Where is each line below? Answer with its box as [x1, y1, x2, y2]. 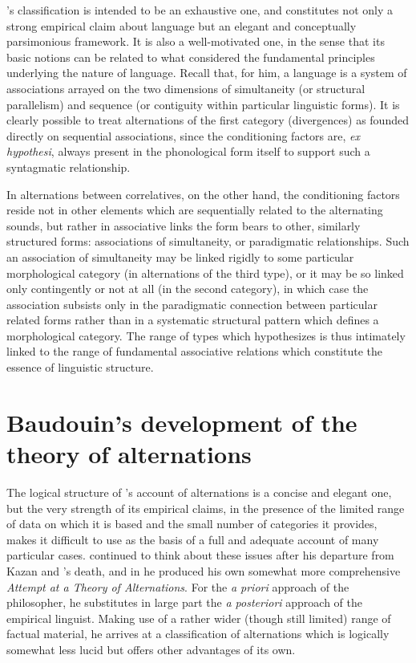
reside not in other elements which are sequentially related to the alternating [6, 201, 383, 218]
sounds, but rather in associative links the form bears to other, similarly [6, 217, 361, 234]
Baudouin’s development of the [6, 405, 357, 438]
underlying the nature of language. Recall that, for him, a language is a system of [6, 64, 407, 81]
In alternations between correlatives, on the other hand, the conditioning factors [6, 185, 400, 202]
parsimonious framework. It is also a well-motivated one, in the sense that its [6, 33, 385, 50]
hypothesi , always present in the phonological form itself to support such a [6, 143, 370, 160]
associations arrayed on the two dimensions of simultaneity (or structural [6, 79, 366, 96]
